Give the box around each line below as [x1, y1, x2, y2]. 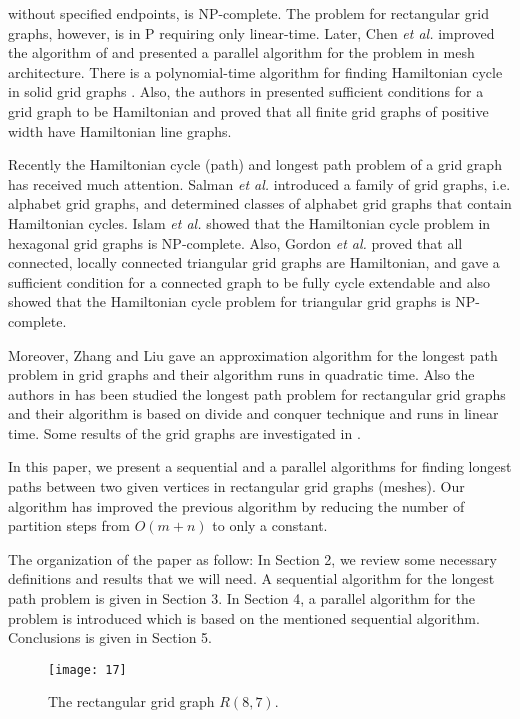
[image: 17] [48, 662, 127, 677]
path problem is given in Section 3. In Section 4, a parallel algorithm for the [8, 588, 475, 609]
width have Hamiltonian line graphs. [8, 120, 232, 141]
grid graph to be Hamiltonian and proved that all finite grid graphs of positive [8, 100, 489, 121]
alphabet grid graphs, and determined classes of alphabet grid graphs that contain [8, 193, 512, 214]
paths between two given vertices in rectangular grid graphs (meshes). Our [8, 476, 465, 497]
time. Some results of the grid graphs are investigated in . [8, 422, 361, 443]
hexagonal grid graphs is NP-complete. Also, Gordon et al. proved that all [8, 232, 463, 253]
